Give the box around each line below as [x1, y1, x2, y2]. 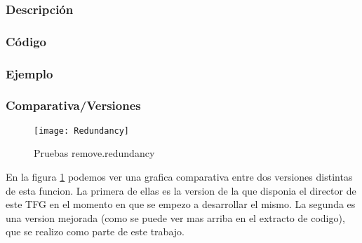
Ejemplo [6, 64, 53, 82]
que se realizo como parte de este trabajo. [6, 224, 185, 239]
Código [6, 32, 47, 50]
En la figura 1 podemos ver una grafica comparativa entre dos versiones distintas [6, 169, 353, 183]
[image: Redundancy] [34, 125, 130, 136]
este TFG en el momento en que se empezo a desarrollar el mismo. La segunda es [6, 197, 356, 211]
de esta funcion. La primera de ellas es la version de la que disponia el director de [6, 183, 356, 197]
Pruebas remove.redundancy [34, 146, 155, 160]
